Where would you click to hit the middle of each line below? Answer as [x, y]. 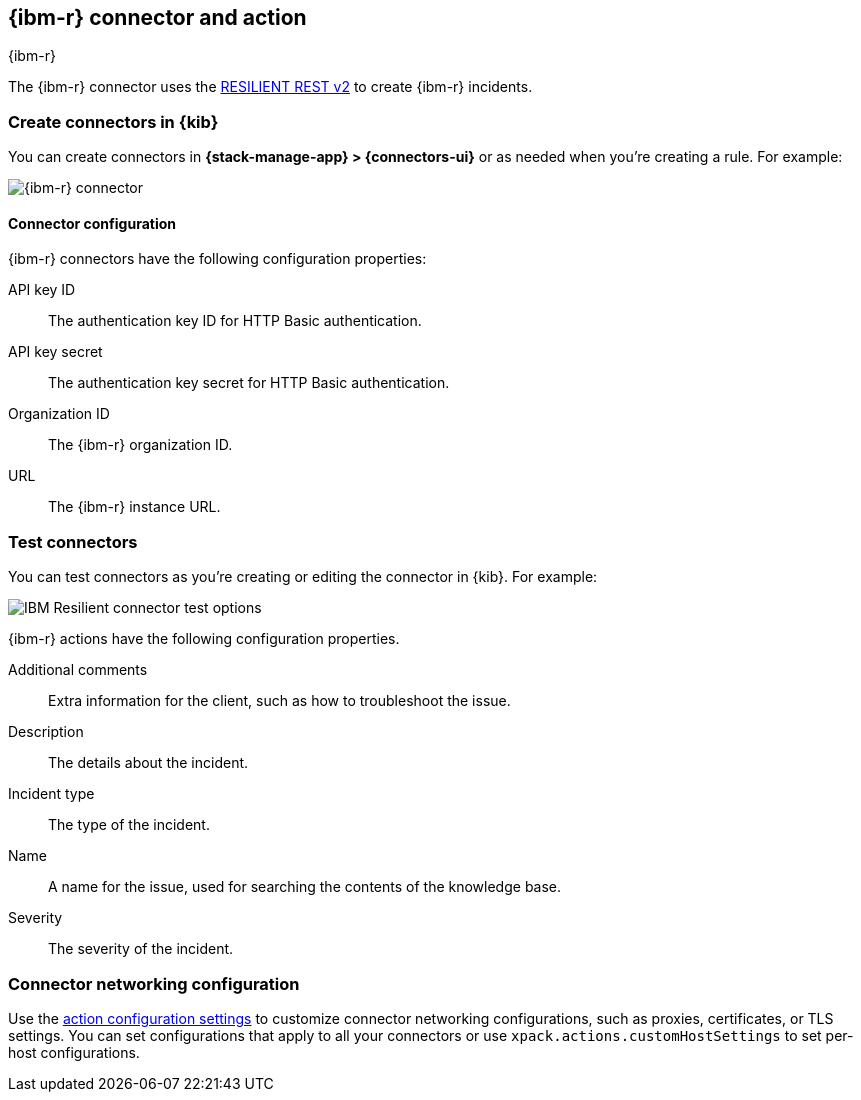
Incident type [51, 794]
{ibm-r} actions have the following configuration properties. [204, 639]
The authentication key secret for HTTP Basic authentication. [249, 383]
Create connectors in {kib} [113, 121]
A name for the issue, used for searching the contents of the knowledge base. [305, 887]
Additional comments [78, 670]
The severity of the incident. [141, 949]
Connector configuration [92, 223]
